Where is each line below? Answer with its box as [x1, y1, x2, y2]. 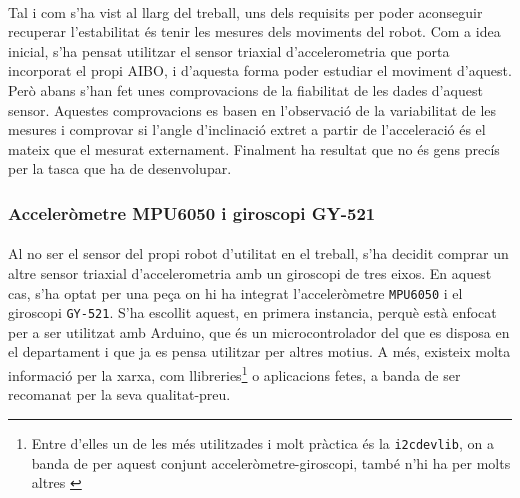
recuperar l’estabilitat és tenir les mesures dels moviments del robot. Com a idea [8, 21, 501, 42]
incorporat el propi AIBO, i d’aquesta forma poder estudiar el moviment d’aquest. [8, 60, 512, 81]
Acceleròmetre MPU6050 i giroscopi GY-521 [8, 200, 376, 225]
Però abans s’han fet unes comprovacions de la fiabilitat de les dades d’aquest [8, 79, 483, 100]
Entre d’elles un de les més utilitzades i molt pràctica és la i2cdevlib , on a [31, 432, 494, 453]
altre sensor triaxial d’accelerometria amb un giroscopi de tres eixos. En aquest [8, 262, 492, 283]
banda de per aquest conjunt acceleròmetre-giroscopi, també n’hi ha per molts [31, 452, 511, 473]
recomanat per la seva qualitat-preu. [8, 384, 231, 405]
